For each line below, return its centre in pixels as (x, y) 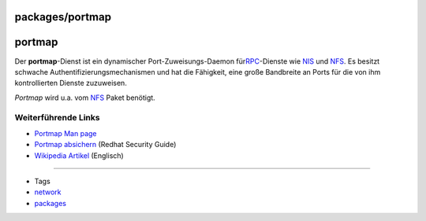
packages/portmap (63, 17)
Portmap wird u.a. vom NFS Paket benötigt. (85, 98)
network (48, 192)
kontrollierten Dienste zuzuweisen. (71, 83)
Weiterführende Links (57, 118)
